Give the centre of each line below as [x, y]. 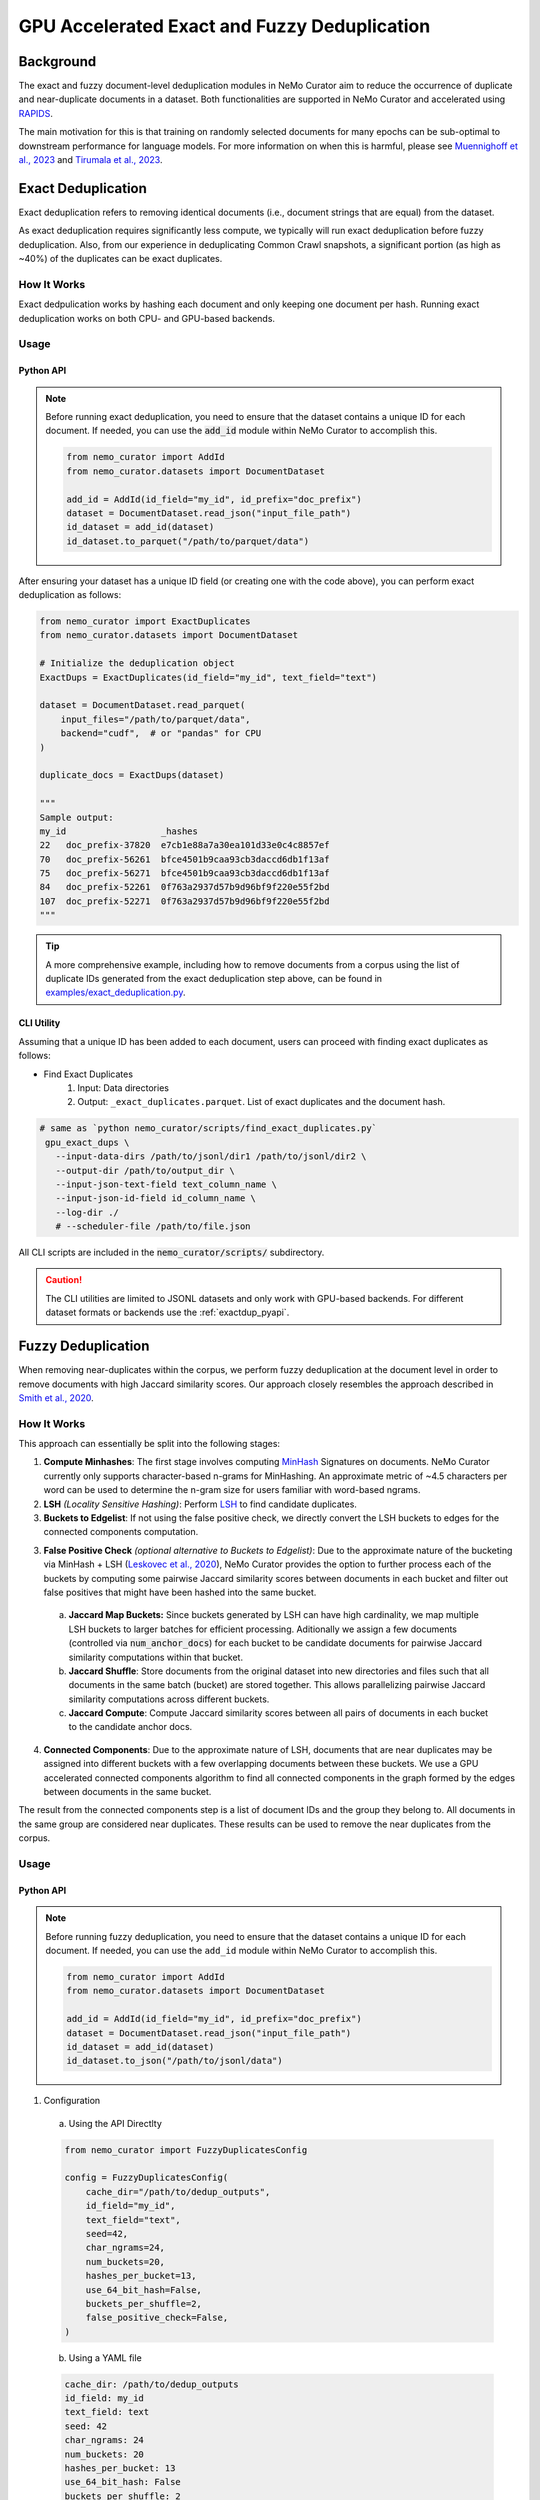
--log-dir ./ [87, 1212]
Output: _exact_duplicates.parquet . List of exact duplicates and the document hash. [261, 1102]
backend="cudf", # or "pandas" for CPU [161, 733]
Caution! [64, 1280]
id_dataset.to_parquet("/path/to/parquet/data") [188, 541]
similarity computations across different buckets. [169, 1699]
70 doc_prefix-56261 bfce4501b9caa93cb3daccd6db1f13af [184, 859]
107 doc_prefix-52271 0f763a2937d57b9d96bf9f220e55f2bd [184, 901]
